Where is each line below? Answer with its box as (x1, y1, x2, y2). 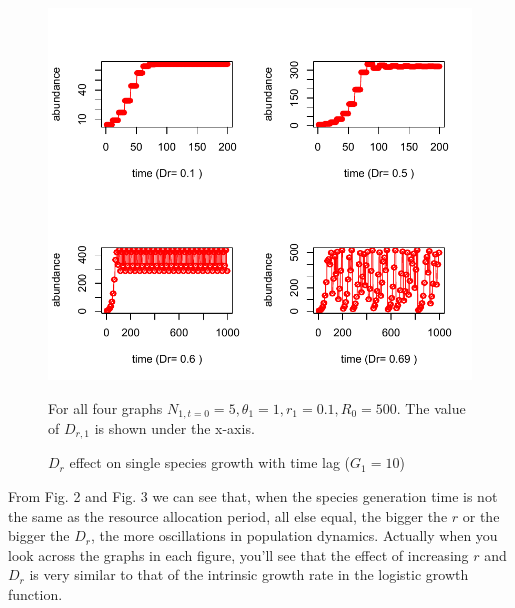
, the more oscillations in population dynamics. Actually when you (90, 525, 498, 546)
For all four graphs (48, 397, 163, 418)
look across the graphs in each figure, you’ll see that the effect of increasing (8, 544, 469, 565)
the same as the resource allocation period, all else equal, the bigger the (8, 505, 448, 526)
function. (8, 583, 63, 604)
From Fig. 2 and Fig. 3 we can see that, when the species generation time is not (8, 486, 498, 506)
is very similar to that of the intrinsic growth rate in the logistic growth (29, 564, 469, 585)
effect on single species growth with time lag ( (69, 452, 351, 473)
